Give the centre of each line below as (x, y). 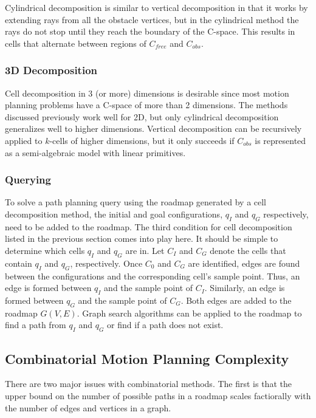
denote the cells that (248, 250)
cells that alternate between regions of (76, 43)
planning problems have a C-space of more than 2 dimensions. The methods (146, 105)
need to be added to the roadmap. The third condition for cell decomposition (149, 226)
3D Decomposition (51, 70)
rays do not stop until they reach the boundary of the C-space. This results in (150, 31)
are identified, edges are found (244, 263)
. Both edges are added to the (236, 300)
